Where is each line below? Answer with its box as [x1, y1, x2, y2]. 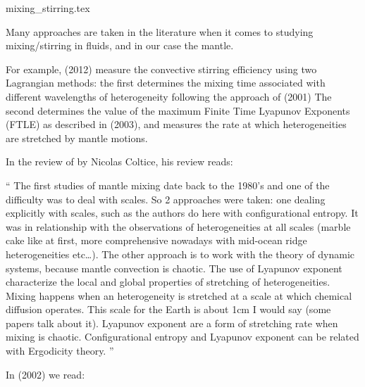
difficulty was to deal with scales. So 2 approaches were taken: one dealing [6, 191, 326, 206]
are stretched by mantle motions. [6, 130, 148, 145]
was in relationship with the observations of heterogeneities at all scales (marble [6, 219, 351, 234]
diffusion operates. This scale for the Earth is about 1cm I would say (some [6, 302, 331, 317]
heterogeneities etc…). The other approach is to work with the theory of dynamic [6, 246, 355, 261]
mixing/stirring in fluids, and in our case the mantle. [6, 38, 234, 53]
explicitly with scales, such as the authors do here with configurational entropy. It [6, 205, 359, 220]
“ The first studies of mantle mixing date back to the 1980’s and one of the [6, 177, 330, 192]
